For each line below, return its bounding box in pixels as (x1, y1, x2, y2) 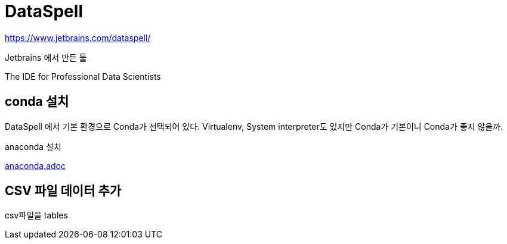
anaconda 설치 (5, 141, 61, 152)
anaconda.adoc (5, 160, 66, 171)
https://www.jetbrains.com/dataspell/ (5, 32, 151, 43)
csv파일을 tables (5, 210, 68, 221)
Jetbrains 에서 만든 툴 (5, 52, 87, 62)
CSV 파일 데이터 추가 (5, 183, 122, 199)
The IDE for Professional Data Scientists (5, 71, 161, 82)
